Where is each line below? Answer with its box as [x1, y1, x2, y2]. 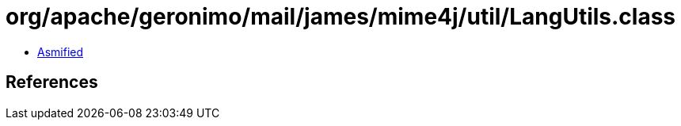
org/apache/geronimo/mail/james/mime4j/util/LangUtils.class [6, 3, 676, 30]
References [6, 72, 98, 93]
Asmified [37, 44, 84, 59]
